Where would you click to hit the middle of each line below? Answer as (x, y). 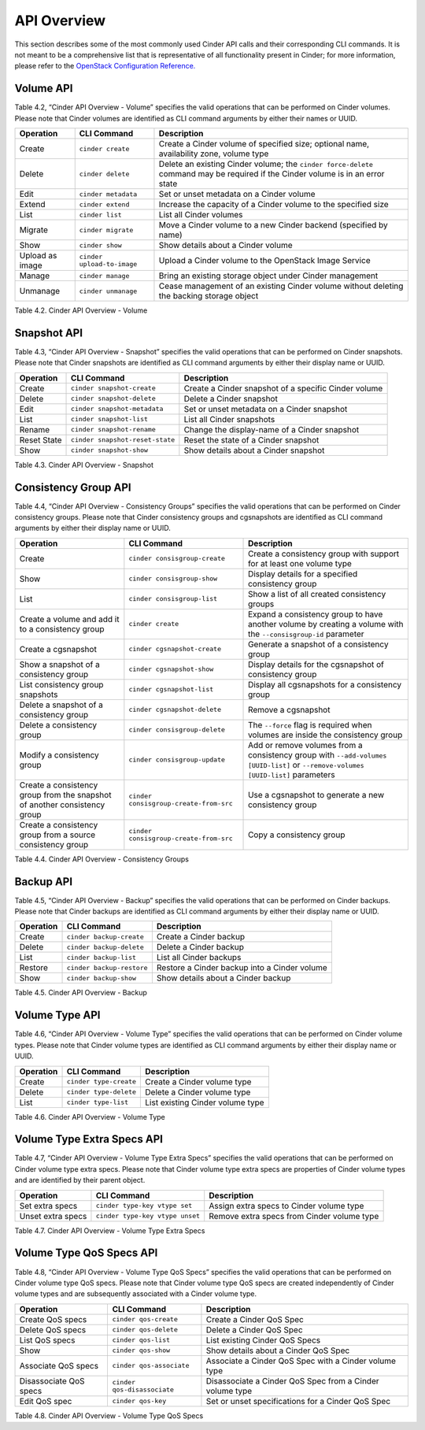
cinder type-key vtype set (144, 1206)
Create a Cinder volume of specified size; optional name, (264, 144)
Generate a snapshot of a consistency (318, 644)
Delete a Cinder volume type (198, 1092)
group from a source (57, 835)
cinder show (100, 245)
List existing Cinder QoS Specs (263, 1340)
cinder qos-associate (151, 1366)
